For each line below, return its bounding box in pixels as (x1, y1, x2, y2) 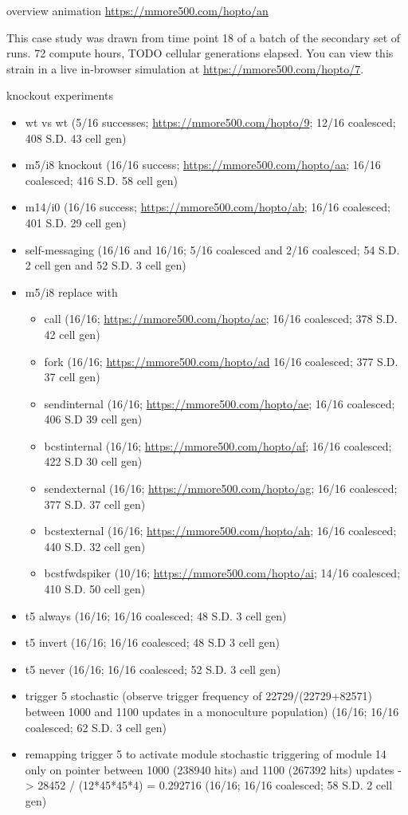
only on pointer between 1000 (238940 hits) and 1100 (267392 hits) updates (25, 761, 394, 778)
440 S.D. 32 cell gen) (44, 537, 146, 554)
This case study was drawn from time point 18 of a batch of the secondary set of (6, 29, 401, 45)
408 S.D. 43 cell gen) (25, 129, 127, 146)
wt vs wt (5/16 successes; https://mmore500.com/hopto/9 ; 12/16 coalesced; (25, 113, 396, 130)
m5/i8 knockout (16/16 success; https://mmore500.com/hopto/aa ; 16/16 (25, 156, 381, 173)
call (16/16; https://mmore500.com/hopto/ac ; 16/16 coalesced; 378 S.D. (44, 310, 398, 327)
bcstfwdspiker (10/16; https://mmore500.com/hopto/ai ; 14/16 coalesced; (44, 565, 401, 581)
